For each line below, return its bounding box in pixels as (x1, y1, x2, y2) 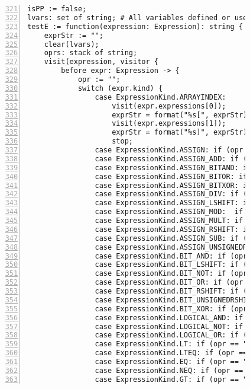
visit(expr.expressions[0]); (112, 101, 226, 110)
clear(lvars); (44, 40, 99, 49)
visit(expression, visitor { (44, 58, 158, 66)
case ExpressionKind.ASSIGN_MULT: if (95, 216, 243, 225)
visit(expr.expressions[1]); (112, 119, 226, 128)
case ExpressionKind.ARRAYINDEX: (95, 93, 226, 101)
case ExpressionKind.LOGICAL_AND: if (95, 313, 243, 322)
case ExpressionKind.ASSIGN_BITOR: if (95, 172, 248, 181)
